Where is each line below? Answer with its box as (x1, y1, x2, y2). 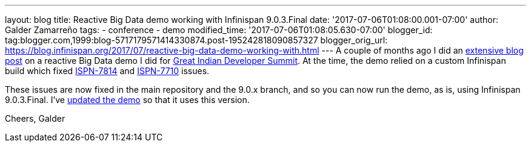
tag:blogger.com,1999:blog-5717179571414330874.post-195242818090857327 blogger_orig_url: (5, 35, 388, 45)
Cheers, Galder (5, 113, 65, 124)
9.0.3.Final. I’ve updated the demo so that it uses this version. (5, 95, 250, 105)
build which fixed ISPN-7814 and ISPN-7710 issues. (5, 66, 210, 76)
